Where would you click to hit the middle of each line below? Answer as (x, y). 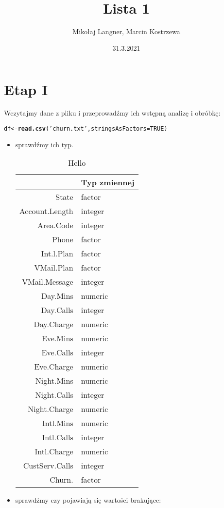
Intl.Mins (58, 423)
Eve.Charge (54, 367)
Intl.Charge (54, 451)
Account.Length (46, 211)
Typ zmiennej (108, 182)
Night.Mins (54, 381)
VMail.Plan (54, 268)
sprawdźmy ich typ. (44, 144)
